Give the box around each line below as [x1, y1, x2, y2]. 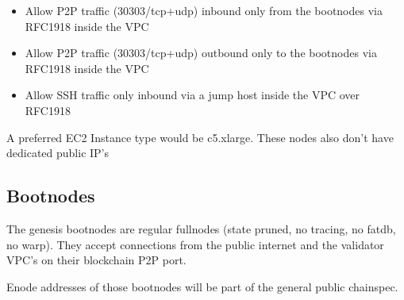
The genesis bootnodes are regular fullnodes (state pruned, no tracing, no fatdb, [6, 220, 396, 237]
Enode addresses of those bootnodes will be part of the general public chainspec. [6, 278, 398, 294]
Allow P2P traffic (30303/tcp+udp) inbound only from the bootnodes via [25, 2, 383, 18]
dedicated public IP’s [6, 144, 110, 161]
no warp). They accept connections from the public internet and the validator [6, 236, 384, 252]
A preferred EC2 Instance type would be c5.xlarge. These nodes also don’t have [6, 129, 394, 145]
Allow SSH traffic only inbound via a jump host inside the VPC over [25, 87, 360, 103]
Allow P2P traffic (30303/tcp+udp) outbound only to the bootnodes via [25, 44, 377, 61]
